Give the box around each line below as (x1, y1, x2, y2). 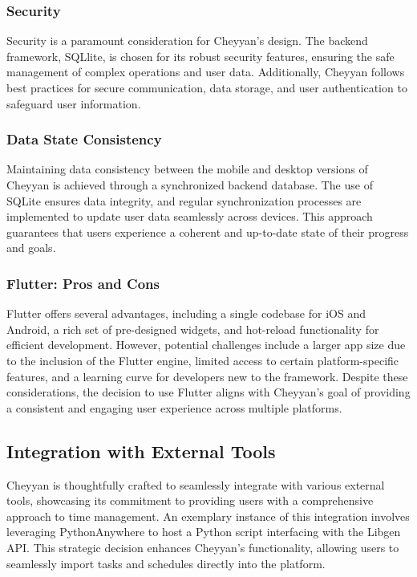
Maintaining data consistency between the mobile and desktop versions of (6, 161, 368, 177)
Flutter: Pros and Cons (6, 273, 160, 293)
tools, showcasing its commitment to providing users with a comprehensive (6, 492, 374, 509)
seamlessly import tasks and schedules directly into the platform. (6, 555, 326, 571)
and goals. (6, 239, 56, 256)
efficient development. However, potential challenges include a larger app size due (6, 336, 406, 353)
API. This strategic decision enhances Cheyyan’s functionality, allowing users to (6, 538, 399, 555)
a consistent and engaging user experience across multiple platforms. (6, 399, 342, 416)
